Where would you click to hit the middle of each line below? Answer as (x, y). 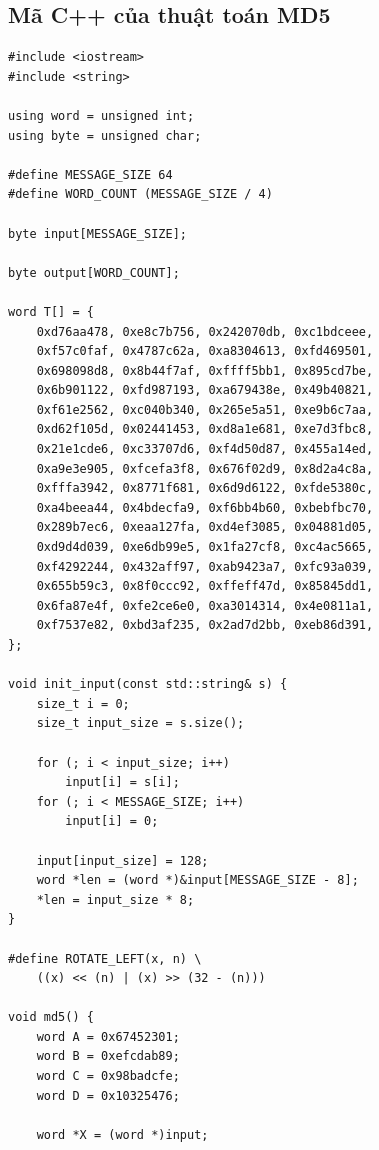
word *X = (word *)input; (122, 1134)
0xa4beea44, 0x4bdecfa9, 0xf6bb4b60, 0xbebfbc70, (205, 507)
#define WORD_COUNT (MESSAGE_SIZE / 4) (140, 194)
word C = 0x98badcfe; (108, 1076)
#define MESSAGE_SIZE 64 (90, 174)
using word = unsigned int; (101, 115)
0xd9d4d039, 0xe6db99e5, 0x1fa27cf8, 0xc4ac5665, (205, 547)
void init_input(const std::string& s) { (148, 684)
